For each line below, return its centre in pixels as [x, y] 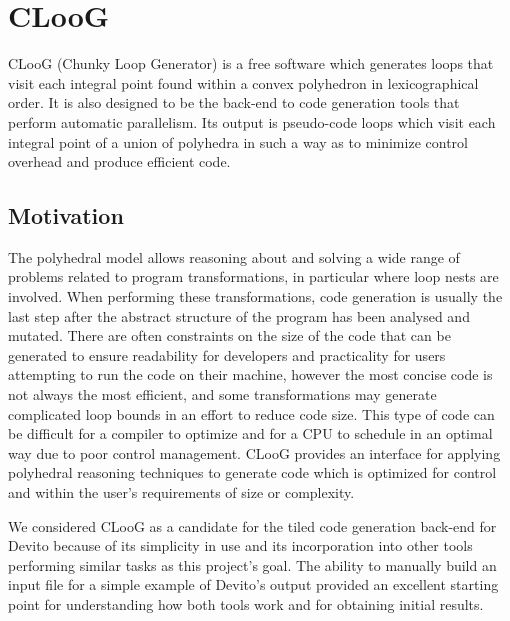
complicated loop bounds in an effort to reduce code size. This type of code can [251, 413]
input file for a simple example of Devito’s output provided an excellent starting [253, 584]
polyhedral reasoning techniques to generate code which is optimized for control [252, 472]
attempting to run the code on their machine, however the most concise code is [250, 374]
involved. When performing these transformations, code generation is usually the [255, 296]
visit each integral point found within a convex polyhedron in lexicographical [243, 82]
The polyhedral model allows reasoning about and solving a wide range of [234, 256]
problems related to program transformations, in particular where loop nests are [253, 276]
